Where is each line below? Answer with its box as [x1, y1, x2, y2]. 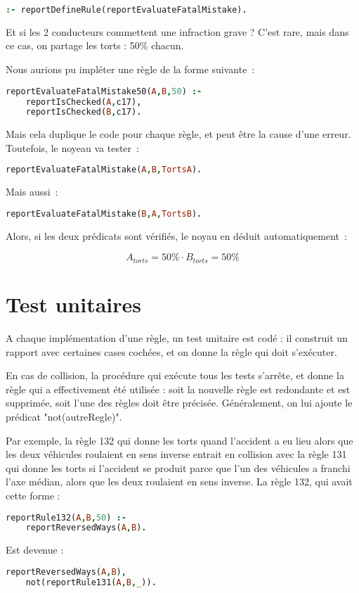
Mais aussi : [6, 184, 58, 199]
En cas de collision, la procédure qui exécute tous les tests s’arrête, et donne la [6, 368, 344, 383]
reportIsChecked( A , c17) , [25, 96, 142, 107]
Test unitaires [6, 290, 141, 319]
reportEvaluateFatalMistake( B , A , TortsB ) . [6, 208, 202, 219]
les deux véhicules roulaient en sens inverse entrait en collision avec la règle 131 [6, 447, 347, 461]
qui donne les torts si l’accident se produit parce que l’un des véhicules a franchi [6, 460, 351, 475]
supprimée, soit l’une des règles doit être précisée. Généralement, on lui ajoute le [6, 395, 353, 410]
